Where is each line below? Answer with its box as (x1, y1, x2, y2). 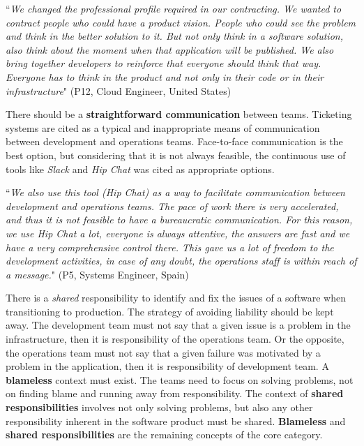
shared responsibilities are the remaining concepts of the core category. (6, 427, 323, 442)
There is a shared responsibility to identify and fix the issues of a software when (6, 290, 346, 305)
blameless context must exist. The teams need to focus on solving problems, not (6, 372, 354, 387)
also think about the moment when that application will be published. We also (6, 42, 334, 57)
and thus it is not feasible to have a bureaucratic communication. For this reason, (6, 212, 353, 227)
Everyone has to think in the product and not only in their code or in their (6, 69, 324, 84)
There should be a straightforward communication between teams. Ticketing (6, 107, 352, 121)
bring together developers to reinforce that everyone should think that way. (6, 56, 321, 70)
